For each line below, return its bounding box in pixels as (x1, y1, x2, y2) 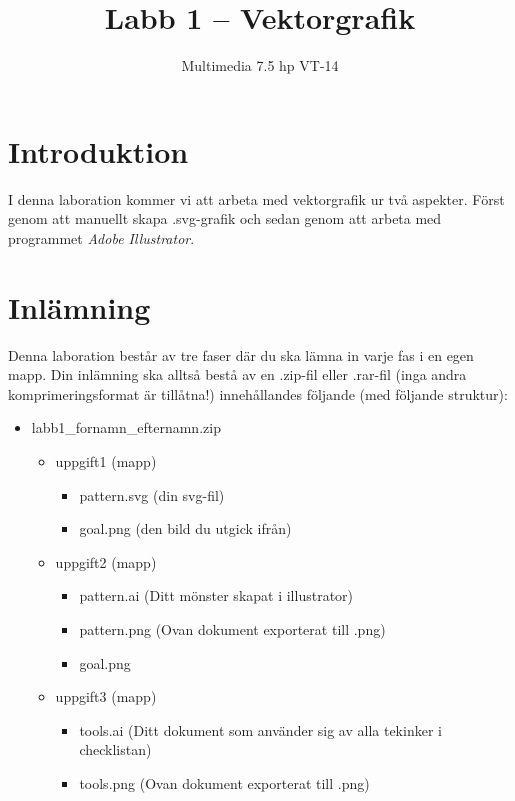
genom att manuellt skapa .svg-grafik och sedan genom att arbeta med (8, 208, 442, 229)
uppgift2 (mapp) (55, 551, 157, 572)
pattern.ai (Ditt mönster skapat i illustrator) (79, 585, 354, 606)
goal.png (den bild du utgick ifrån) (79, 518, 292, 539)
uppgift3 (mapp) (55, 686, 157, 707)
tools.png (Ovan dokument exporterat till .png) (79, 772, 370, 793)
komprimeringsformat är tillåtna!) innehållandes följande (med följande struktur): (8, 383, 508, 404)
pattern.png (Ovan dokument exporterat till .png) (79, 618, 386, 639)
